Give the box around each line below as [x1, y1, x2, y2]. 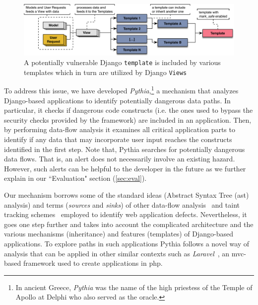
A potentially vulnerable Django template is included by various [24, 57, 221, 68]
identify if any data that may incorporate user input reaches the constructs [4, 134, 232, 145]
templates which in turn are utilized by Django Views [24, 67, 187, 77]
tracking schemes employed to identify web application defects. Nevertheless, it [4, 209, 247, 220]
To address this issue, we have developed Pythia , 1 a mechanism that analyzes [4, 84, 239, 96]
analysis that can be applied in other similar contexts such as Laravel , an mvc [4, 248, 244, 258]
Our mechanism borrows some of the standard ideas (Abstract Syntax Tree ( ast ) [4, 190, 249, 200]
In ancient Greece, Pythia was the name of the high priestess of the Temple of [15, 282, 253, 292]
